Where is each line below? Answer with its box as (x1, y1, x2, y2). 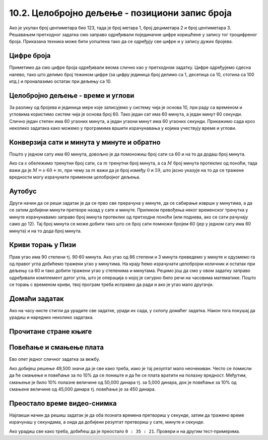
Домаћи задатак (9, 294, 64, 303)
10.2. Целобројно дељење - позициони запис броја (9, 7, 232, 18)
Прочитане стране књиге (9, 328, 92, 336)
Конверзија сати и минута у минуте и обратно (9, 138, 161, 146)
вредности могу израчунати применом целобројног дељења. (9, 174, 141, 180)
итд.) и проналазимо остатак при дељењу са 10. (9, 78, 112, 84)
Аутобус (9, 187, 37, 195)
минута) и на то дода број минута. (9, 228, 82, 234)
